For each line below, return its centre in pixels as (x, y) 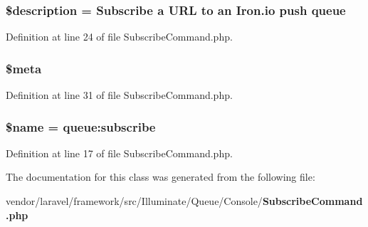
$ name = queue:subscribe (81, 126)
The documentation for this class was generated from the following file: (161, 177)
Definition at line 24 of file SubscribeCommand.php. (119, 37)
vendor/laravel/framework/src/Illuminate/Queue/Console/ (134, 201)
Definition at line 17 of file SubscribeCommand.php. (119, 153)
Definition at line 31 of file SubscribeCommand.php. (119, 95)
